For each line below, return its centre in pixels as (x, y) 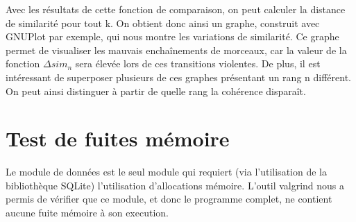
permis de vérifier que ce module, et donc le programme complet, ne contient (169, 199)
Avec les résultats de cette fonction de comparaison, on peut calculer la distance (176, 9)
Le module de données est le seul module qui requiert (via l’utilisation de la (166, 172)
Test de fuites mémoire (118, 138)
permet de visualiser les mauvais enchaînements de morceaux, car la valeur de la (176, 50)
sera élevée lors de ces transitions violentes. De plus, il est (198, 63)
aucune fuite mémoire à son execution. (87, 213)
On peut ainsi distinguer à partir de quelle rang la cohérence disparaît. (156, 91)
